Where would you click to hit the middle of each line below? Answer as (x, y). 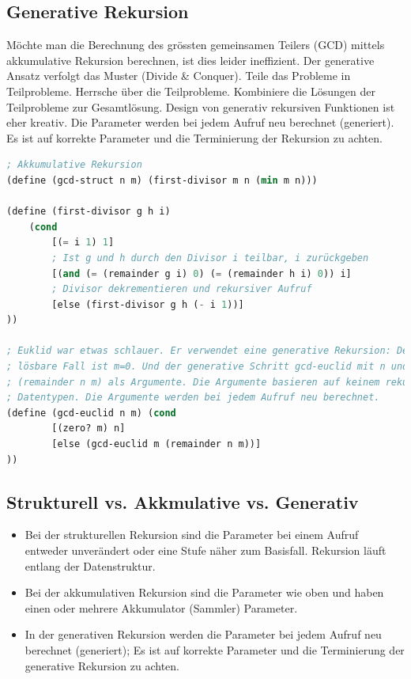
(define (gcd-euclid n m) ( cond (91, 413)
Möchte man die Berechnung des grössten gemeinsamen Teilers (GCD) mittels (196, 45)
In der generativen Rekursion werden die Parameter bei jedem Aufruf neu (203, 634)
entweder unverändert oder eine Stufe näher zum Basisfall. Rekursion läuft (205, 550)
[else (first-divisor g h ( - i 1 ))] (148, 304)
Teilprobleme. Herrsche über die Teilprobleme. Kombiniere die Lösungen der (191, 91)
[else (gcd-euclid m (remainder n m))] (156, 444)
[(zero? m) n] (89, 429)
